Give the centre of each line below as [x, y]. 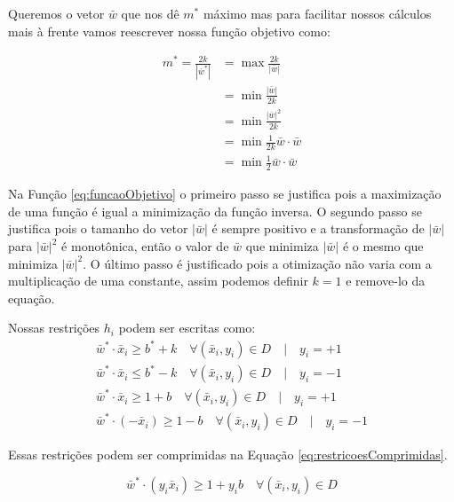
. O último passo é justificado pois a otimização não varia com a [257, 263]
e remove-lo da [386, 281]
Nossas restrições [54, 328]
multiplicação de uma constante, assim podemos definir [158, 281]
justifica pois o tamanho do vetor [98, 228]
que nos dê [150, 13]
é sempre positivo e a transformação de [318, 228]
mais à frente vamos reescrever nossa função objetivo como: [169, 31]
